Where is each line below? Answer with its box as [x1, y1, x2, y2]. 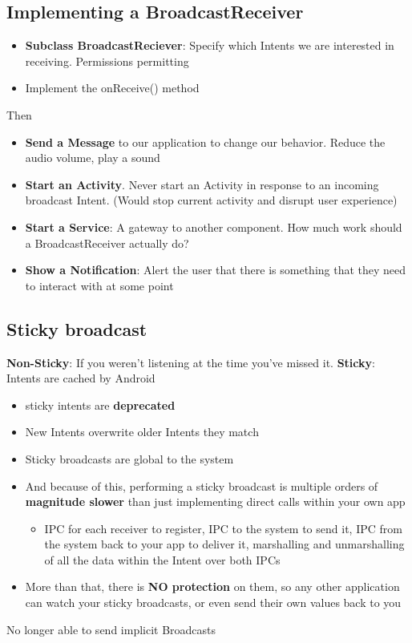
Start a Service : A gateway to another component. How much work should [25, 218, 402, 235]
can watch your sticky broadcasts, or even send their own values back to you [25, 594, 402, 611]
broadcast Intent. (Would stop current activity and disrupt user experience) [25, 192, 398, 208]
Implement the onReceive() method [25, 79, 200, 96]
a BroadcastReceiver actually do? [25, 234, 189, 251]
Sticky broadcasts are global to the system [25, 450, 234, 467]
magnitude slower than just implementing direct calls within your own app [25, 493, 406, 510]
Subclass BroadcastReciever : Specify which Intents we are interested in [25, 37, 394, 54]
